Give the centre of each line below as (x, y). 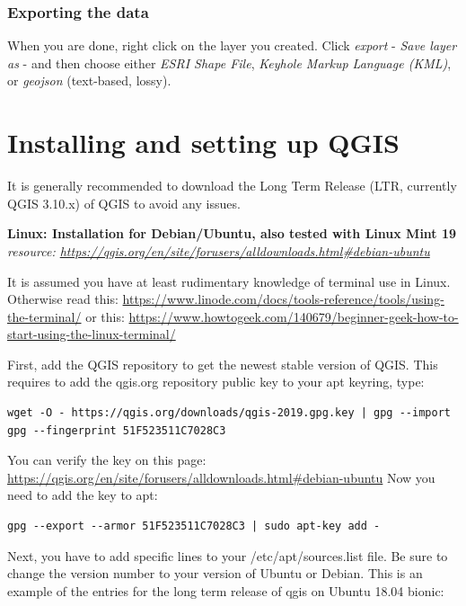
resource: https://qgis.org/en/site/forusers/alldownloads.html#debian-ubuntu (219, 250)
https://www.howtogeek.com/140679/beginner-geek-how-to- (294, 316)
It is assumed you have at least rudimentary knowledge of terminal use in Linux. (229, 281)
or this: (105, 316)
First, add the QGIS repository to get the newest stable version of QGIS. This (223, 364)
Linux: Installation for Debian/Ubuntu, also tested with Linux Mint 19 (232, 233)
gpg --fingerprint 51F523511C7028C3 (117, 430)
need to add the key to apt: (83, 495)
